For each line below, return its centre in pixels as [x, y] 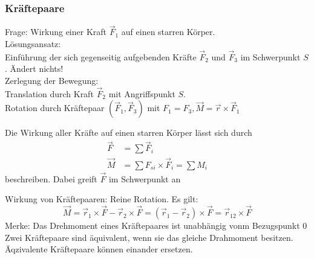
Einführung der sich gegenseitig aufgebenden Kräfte [101, 56]
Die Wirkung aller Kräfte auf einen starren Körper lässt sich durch [129, 133]
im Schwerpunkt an [145, 178]
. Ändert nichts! [34, 69]
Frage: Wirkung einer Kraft [56, 32]
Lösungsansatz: [33, 44]
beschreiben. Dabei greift [51, 178]
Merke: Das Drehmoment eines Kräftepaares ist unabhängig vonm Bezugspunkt [152, 225]
